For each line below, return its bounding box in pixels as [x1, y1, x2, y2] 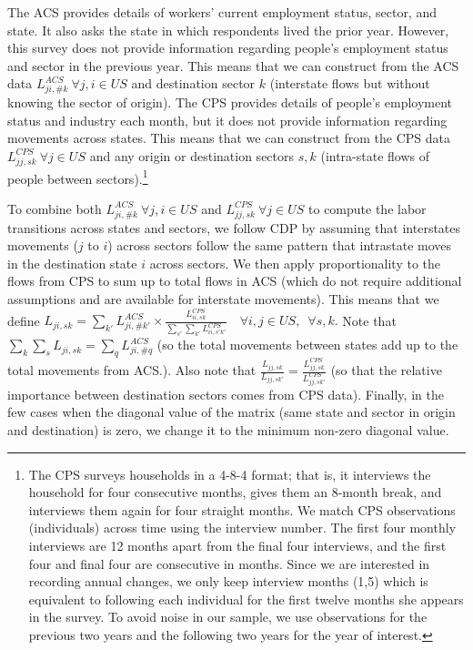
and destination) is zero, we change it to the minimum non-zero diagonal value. [7, 421, 449, 440]
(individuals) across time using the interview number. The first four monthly [28, 518, 457, 537]
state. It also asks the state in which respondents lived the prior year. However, [7, 20, 449, 39]
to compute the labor [308, 198, 427, 218]
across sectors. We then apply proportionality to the [149, 253, 441, 272]
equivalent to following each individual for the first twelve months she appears [28, 589, 464, 608]
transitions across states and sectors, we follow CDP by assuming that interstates [7, 218, 461, 237]
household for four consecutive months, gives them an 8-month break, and [28, 482, 442, 502]
